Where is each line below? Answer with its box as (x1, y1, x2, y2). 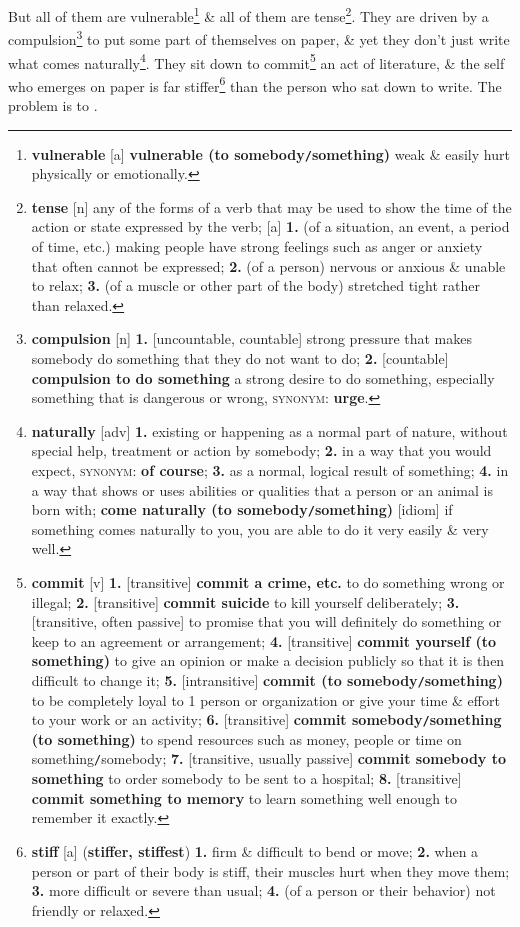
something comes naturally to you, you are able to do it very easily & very (31, 518, 489, 539)
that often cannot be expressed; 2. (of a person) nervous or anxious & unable (31, 255, 506, 276)
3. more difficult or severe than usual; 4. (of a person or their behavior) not (31, 880, 496, 901)
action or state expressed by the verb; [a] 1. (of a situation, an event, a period (31, 216, 510, 237)
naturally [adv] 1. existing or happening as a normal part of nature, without (31, 420, 508, 441)
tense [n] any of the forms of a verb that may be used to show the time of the (31, 196, 512, 217)
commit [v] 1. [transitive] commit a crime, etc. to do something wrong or (31, 572, 505, 592)
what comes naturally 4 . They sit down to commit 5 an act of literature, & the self (8, 49, 505, 73)
